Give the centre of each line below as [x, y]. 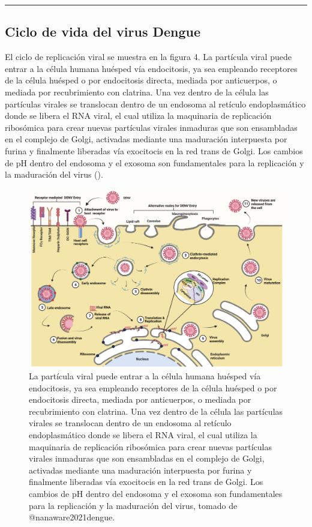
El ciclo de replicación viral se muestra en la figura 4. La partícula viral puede [148, 57]
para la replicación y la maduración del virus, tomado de [133, 505]
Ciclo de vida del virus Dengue [103, 32]
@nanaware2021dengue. [72, 517]
